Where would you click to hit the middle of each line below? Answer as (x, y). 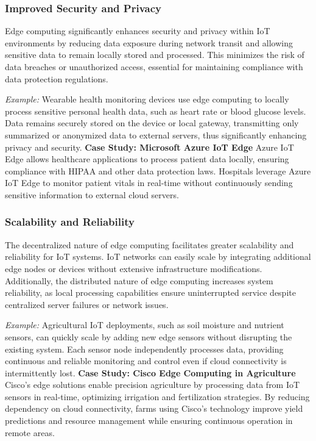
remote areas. (30, 432)
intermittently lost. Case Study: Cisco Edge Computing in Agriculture (150, 372)
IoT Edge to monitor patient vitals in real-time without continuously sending (149, 183)
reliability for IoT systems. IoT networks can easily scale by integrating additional (158, 256)
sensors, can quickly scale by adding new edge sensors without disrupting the (149, 336)
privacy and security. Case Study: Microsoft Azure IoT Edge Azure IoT (149, 147)
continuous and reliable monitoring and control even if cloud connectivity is (146, 361)
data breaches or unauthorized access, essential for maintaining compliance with (154, 66)
